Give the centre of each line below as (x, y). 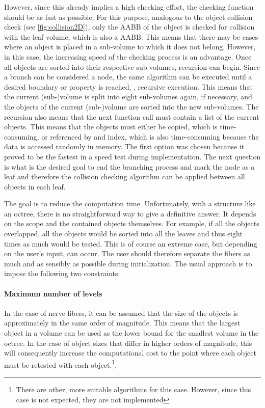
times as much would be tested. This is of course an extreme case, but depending (131, 243)
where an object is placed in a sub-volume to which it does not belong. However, (130, 47)
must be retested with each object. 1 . (61, 364)
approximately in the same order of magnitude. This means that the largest (122, 323)
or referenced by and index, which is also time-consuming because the (150, 136)
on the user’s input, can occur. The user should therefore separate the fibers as (127, 253)
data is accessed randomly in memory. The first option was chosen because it (124, 146)
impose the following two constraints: (62, 273)
